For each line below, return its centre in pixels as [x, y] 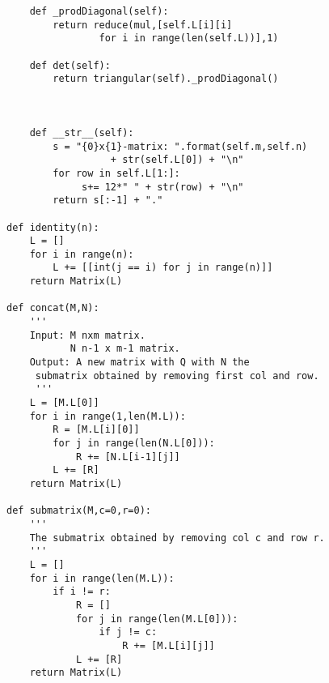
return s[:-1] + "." [108, 201]
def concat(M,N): [53, 308]
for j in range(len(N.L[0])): [134, 443]
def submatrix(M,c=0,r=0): [79, 511]
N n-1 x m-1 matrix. [125, 349]
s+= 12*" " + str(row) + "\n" [163, 187]
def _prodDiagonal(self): [99, 11]
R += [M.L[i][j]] [169, 645]
